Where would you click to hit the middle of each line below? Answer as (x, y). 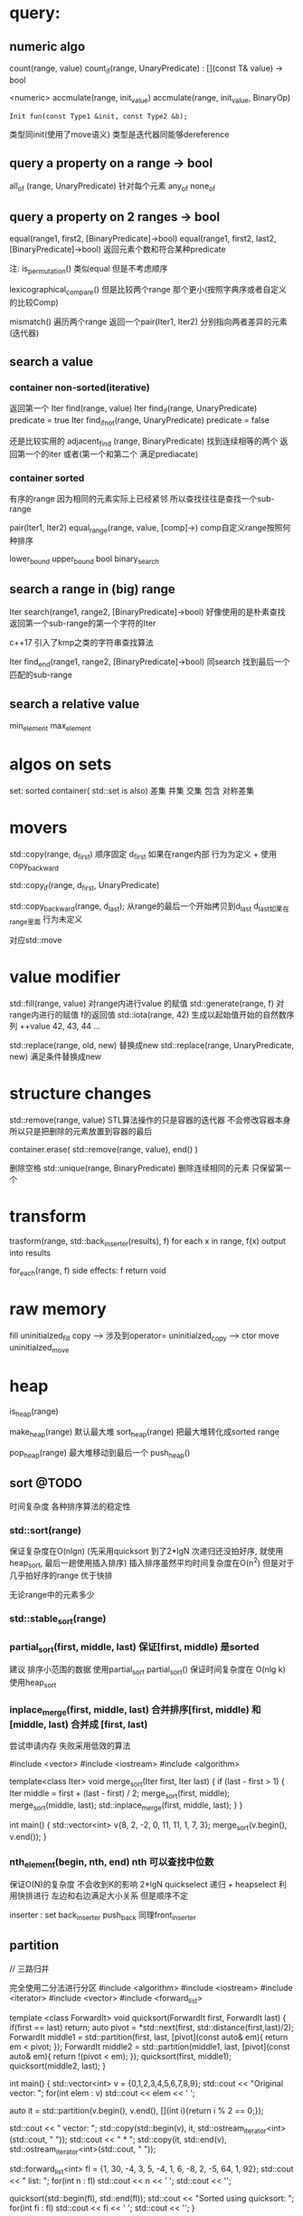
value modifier (65, 977)
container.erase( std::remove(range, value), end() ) (104, 1149)
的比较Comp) (34, 302)
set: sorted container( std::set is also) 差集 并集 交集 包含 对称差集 (132, 790)
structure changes (80, 1093)
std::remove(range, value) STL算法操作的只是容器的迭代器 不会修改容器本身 (150, 1120)
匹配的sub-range (41, 675)
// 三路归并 (29, 1968)
